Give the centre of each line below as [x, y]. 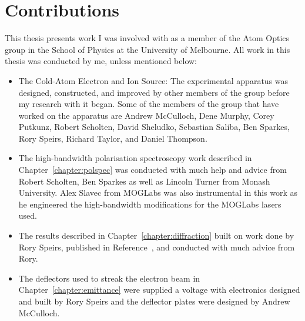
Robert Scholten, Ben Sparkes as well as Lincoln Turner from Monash [144, 181]
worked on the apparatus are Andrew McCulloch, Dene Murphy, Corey [146, 115]
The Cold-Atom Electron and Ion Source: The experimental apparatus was [153, 80]
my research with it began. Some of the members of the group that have [149, 104]
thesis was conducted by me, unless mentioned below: [101, 61]
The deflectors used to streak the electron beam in [109, 278]
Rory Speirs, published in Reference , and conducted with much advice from [157, 247]
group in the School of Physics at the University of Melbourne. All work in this [148, 49]
